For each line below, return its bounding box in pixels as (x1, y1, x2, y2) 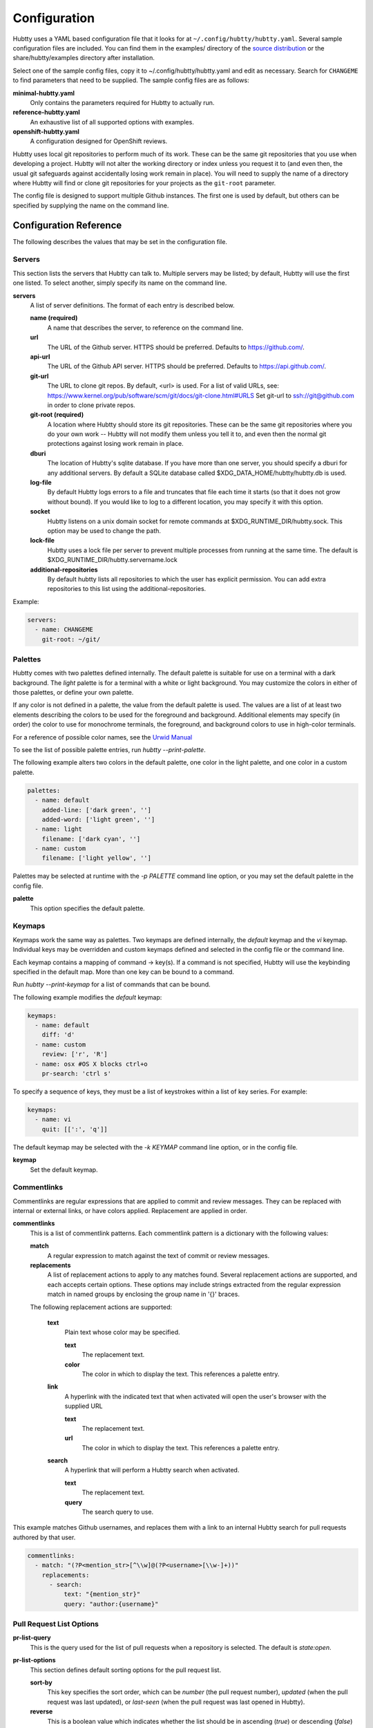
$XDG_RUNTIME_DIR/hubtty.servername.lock (47, 556, 178, 564)
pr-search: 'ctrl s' (41, 1070, 112, 1078)
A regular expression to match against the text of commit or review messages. (47, 1251, 269, 1259)
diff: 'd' (41, 1031, 75, 1039)
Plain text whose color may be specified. (64, 1328, 180, 1337)
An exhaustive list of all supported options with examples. (30, 118, 195, 126)
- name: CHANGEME (35, 626, 93, 634)
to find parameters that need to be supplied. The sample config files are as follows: (12, 76, 249, 84)
